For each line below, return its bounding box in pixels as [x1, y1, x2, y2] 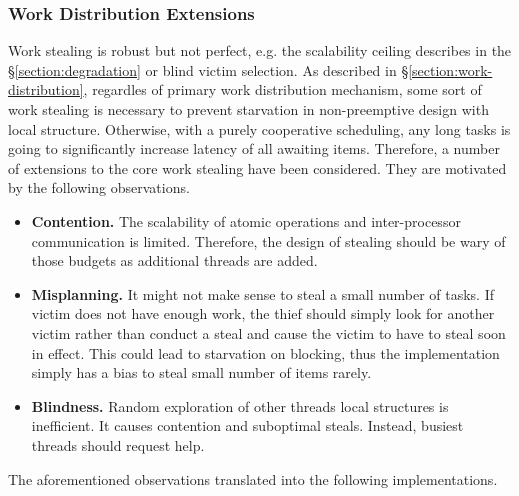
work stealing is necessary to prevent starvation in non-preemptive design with [8, 99, 489, 119]
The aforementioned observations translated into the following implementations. [8, 468, 498, 489]
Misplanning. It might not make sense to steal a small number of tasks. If [31, 283, 495, 304]
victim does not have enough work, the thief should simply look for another [31, 303, 495, 324]
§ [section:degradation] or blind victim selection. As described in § [8, 59, 409, 80]
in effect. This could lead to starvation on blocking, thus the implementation [31, 342, 500, 363]
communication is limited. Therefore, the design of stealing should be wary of [31, 230, 506, 251]
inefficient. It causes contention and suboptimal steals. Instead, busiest [31, 415, 464, 436]
